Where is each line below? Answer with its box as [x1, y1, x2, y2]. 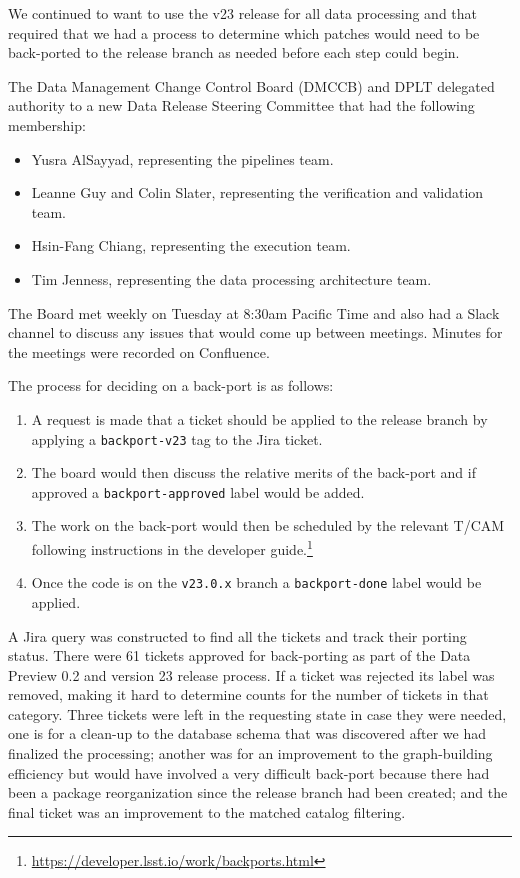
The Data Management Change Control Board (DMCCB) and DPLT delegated [8, 75, 495, 96]
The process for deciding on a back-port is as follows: [8, 375, 334, 396]
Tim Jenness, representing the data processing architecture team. [31, 268, 432, 289]
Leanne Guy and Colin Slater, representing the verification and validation [31, 182, 484, 203]
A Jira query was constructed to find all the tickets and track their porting [8, 625, 467, 646]
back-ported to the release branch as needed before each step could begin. [8, 42, 460, 63]
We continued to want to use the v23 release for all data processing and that [8, 3, 478, 23]
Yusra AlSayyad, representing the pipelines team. [31, 148, 334, 169]
